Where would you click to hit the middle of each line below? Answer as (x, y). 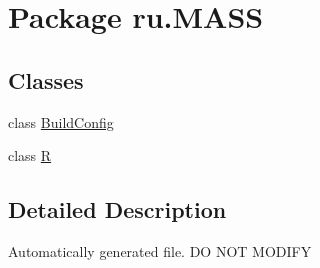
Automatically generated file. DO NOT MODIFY (160, 250)
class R (30, 155)
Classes (46, 79)
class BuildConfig (61, 121)
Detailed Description (117, 209)
